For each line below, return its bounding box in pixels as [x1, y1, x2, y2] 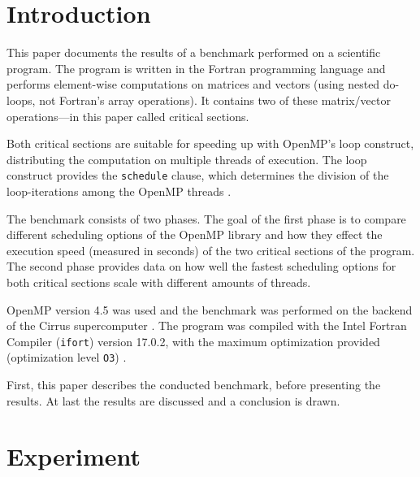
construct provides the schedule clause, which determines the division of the [6, 167, 389, 184]
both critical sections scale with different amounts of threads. [6, 273, 311, 290]
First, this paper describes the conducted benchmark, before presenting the [6, 376, 381, 392]
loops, [6, 91, 36, 108]
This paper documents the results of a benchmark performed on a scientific [6, 44, 381, 61]
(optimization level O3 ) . [6, 349, 127, 366]
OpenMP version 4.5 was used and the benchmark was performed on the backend [6, 301, 413, 318]
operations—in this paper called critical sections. [6, 107, 249, 124]
